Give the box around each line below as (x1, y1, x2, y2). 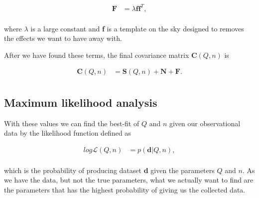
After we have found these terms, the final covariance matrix (4, 49, 189, 60)
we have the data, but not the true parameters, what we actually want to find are (4, 175, 254, 185)
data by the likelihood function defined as (4, 128, 131, 138)
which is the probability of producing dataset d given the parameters (4, 165, 215, 175)
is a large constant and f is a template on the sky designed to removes (30, 23, 244, 33)
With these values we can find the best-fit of (4, 118, 139, 128)
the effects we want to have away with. (4, 33, 122, 43)
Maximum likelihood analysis (4, 94, 157, 110)
